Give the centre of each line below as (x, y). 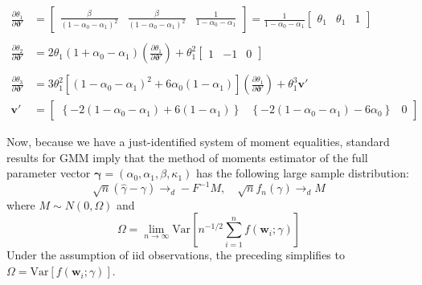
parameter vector (49, 173)
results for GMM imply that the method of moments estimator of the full (187, 157)
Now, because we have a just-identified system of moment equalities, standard (198, 142)
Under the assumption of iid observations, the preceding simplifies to (176, 255)
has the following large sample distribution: (303, 173)
